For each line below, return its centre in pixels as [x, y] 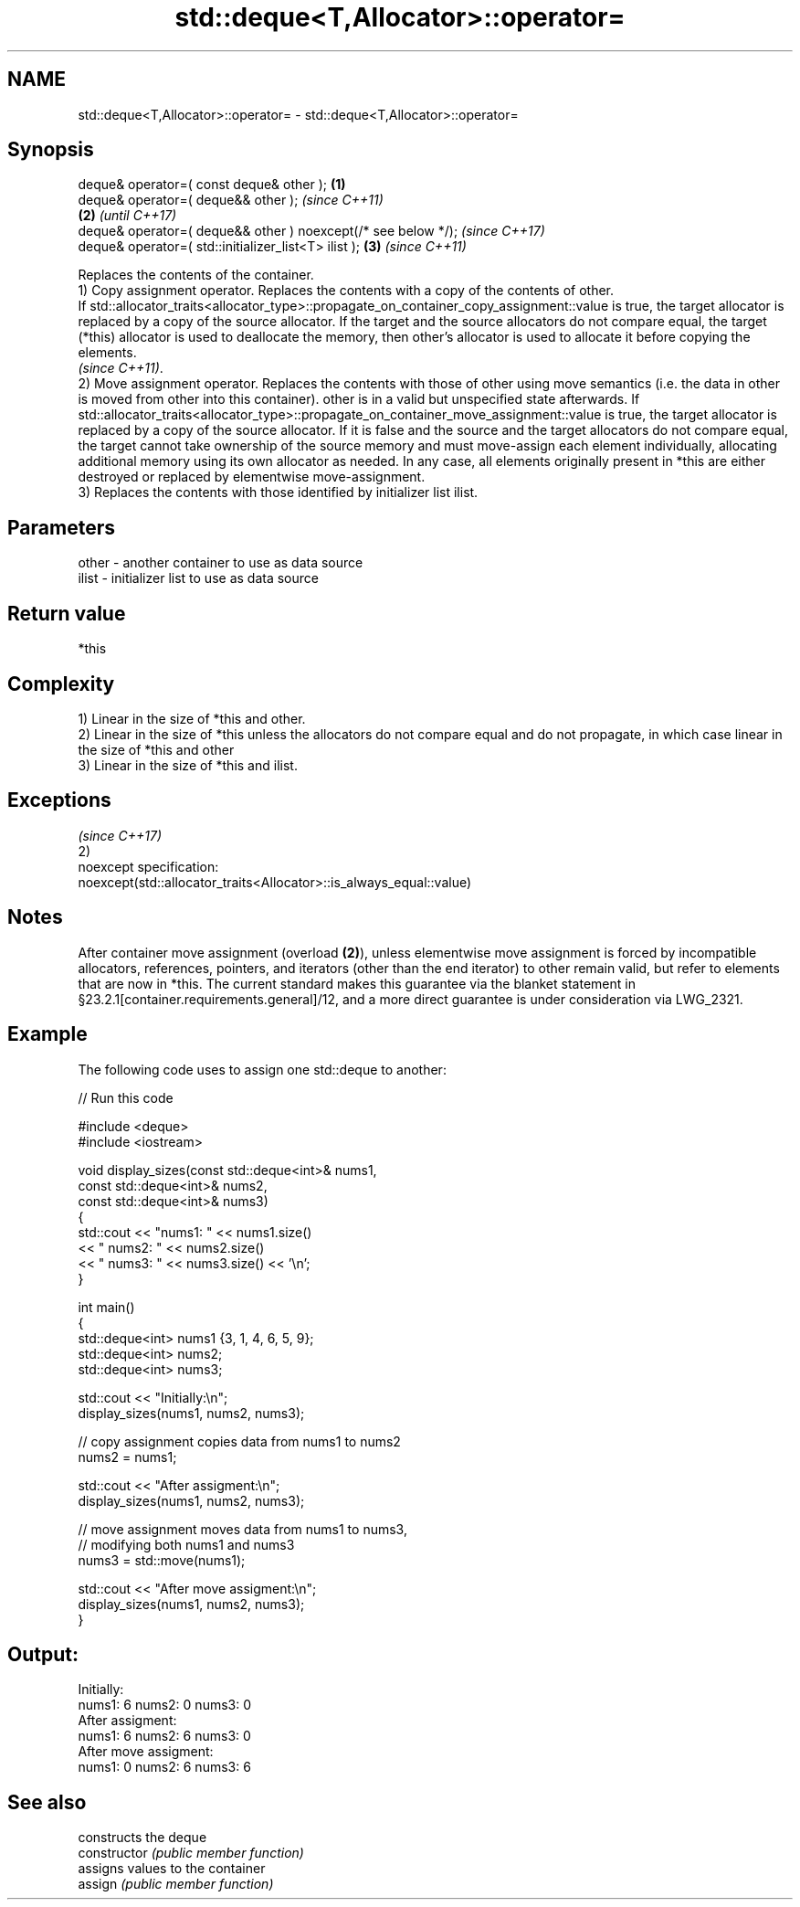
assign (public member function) [176, 1884]
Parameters [61, 527]
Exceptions [59, 800]
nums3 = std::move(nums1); [162, 1560]
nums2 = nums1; [127, 1457]
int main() [106, 1307]
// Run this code [126, 1097]
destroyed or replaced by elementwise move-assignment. [252, 477]
